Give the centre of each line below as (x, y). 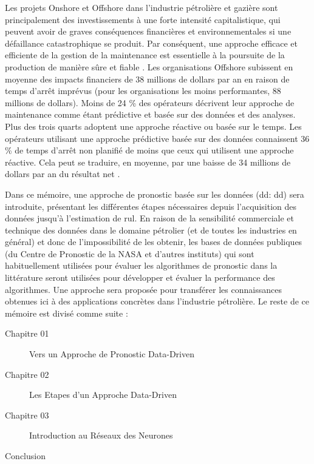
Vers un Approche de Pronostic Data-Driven (112, 354)
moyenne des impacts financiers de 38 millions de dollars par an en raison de (147, 79)
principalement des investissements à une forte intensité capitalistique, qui (143, 19)
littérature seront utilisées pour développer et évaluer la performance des (140, 277)
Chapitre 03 (27, 415)
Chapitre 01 (27, 333)
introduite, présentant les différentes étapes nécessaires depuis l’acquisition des (151, 206)
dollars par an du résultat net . (63, 174)
